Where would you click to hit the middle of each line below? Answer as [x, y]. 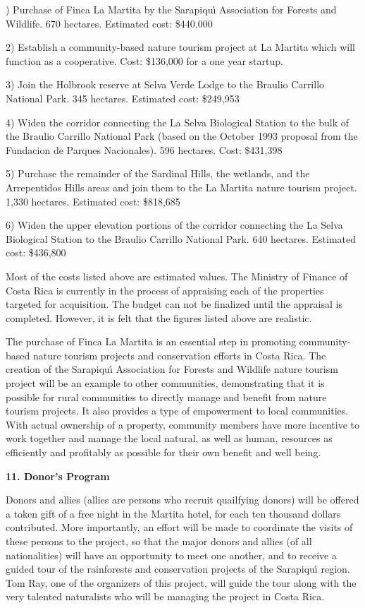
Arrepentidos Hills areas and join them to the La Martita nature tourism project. [181, 187]
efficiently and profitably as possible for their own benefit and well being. [163, 452]
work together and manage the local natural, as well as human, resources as [169, 438]
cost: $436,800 [36, 252]
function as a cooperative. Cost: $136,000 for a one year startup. [144, 60]
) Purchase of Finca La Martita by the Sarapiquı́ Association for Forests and [171, 9]
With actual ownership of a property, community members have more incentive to [182, 424]
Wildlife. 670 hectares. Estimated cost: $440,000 [109, 23]
